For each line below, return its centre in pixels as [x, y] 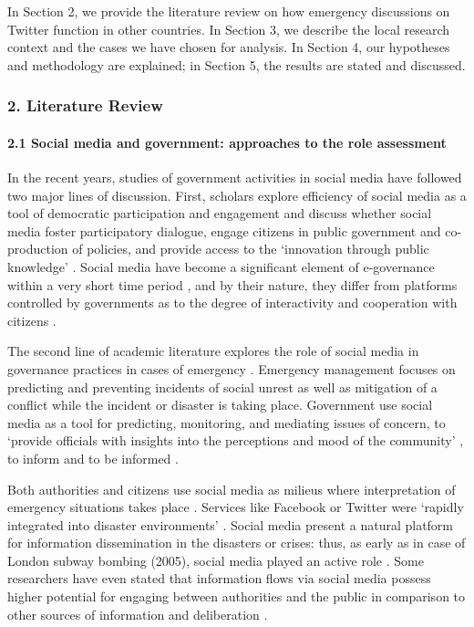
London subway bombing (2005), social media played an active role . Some [216, 560]
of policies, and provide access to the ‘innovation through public [251, 249]
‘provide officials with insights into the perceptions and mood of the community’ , [236, 440]
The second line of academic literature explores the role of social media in [213, 351]
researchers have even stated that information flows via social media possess [219, 578]
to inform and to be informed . [93, 458]
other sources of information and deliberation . [138, 614]
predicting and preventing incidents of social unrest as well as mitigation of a [222, 387]
